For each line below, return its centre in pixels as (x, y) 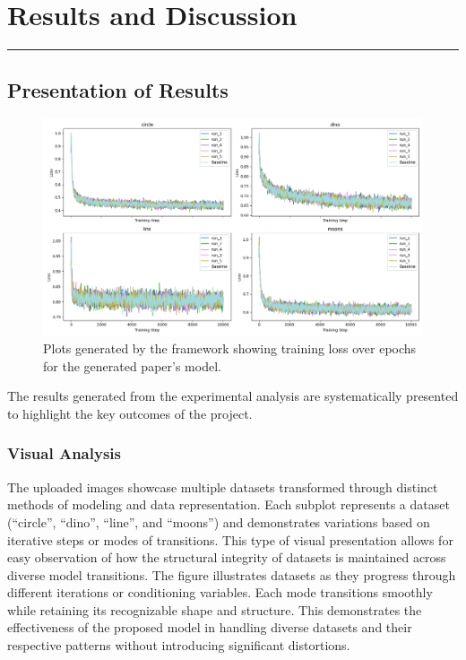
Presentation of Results (118, 89)
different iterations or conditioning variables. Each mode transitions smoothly (220, 592)
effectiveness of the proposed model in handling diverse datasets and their (210, 627)
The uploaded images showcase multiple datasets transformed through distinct (223, 486)
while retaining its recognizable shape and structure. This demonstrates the (215, 609)
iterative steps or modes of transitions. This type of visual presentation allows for (230, 539)
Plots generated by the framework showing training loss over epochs (230, 348)
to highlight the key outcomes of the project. (130, 413)
